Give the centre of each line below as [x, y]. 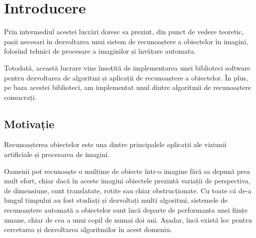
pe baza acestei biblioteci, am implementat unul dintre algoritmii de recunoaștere [128, 87]
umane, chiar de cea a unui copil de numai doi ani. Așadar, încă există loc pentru [128, 219]
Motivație [29, 123]
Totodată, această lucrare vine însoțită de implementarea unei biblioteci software [127, 67]
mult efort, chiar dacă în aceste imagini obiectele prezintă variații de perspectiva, [127, 181]
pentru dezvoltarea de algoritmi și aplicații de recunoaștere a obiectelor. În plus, [126, 77]
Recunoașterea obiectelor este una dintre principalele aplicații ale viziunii [115, 144]
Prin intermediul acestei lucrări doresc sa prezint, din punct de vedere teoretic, [124, 32]
